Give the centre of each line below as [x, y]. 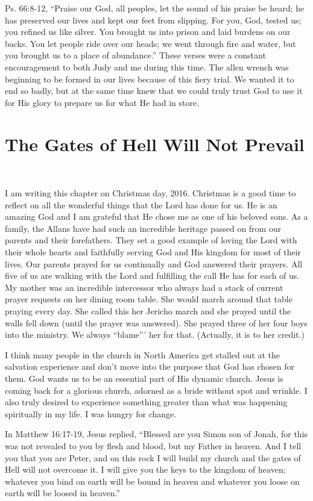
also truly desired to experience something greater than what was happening [146, 402]
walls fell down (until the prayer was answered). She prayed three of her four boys [156, 322]
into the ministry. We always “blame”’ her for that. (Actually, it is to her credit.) [155, 335]
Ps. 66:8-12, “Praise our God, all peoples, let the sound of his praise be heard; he [155, 8]
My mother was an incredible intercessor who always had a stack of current [144, 287]
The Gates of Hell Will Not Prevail [155, 144]
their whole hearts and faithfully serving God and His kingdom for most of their [153, 252]
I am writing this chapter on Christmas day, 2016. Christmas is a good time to [150, 193]
